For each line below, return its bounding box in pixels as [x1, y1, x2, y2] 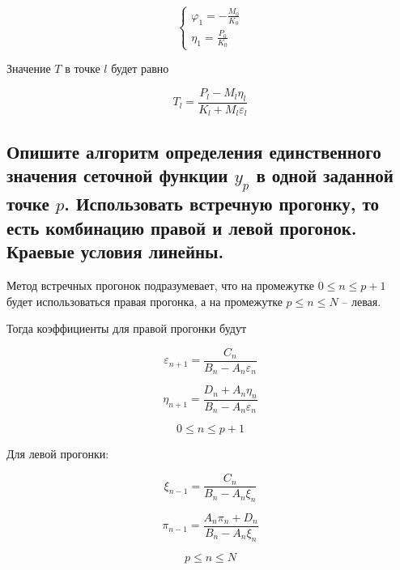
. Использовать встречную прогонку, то [64, 191, 379, 216]
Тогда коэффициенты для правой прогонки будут [6, 320, 247, 337]
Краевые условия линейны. [6, 239, 224, 264]
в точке [65, 60, 100, 77]
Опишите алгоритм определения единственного [6, 138, 381, 164]
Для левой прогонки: [6, 445, 109, 462]
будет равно [111, 60, 169, 77]
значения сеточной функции [6, 163, 228, 188]
